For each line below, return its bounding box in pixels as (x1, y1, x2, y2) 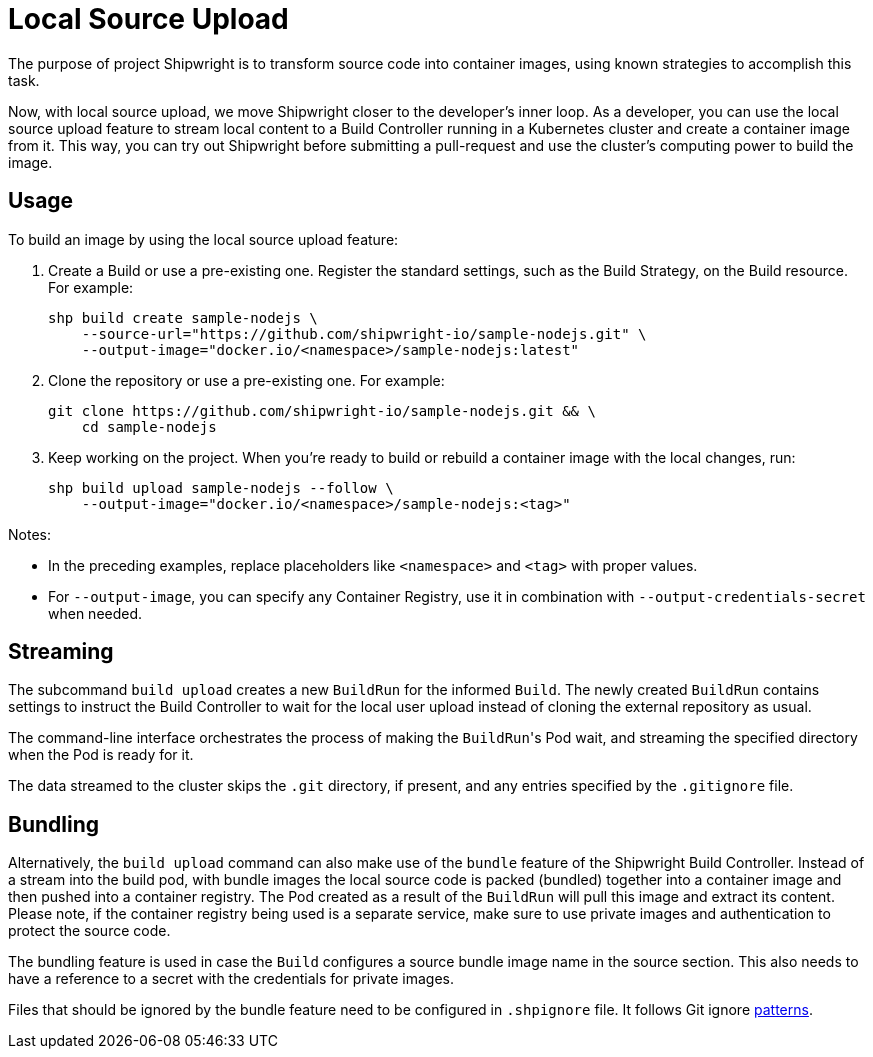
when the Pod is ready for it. (8, 746, 194, 764)
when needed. (48, 604, 143, 622)
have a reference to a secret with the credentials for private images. (8, 970, 454, 988)
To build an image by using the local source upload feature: (8, 230, 399, 248)
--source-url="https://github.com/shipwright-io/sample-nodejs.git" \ (81, 325, 647, 342)
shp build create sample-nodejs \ (48, 309, 318, 326)
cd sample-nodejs (81, 418, 217, 435)
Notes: (8, 525, 51, 543)
